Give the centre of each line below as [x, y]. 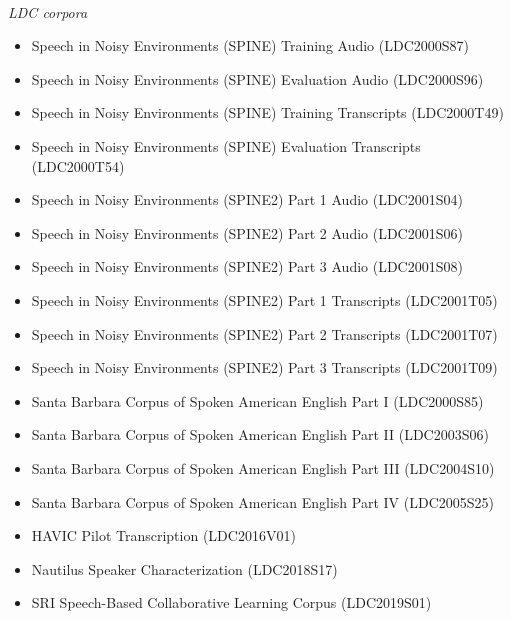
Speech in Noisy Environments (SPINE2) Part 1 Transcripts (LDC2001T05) [264, 299]
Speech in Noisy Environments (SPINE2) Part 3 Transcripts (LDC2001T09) [264, 367]
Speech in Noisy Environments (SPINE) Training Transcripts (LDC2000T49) [267, 112]
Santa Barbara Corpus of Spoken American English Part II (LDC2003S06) [260, 434]
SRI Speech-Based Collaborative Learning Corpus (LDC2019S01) [231, 602]
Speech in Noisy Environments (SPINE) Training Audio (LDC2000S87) [250, 45]
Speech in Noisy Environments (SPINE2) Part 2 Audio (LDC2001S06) [247, 232]
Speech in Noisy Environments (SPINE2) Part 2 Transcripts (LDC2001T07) [264, 333]
